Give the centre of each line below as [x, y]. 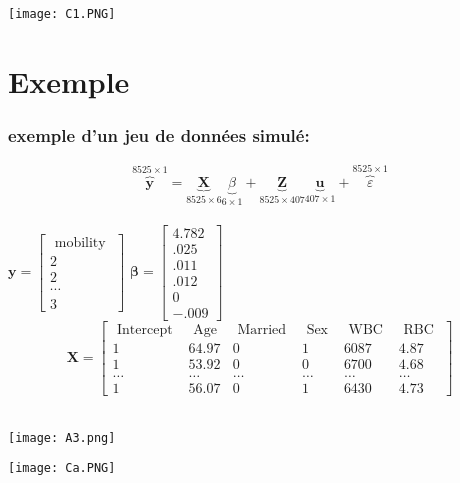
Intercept [145, 329]
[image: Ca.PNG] [62, 468]
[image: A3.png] [62, 437]
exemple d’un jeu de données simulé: [159, 134]
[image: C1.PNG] [62, 13]
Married [262, 329]
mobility [80, 242]
